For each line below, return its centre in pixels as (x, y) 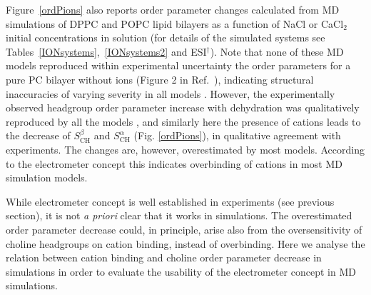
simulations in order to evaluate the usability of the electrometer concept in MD (181, 271)
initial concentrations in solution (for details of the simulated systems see (166, 37)
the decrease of (38, 135)
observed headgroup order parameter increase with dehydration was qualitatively (183, 107)
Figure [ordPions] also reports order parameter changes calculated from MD (173, 9)
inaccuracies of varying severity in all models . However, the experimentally (171, 93)
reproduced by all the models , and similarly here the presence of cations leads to (183, 121)
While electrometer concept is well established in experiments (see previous (170, 201)
